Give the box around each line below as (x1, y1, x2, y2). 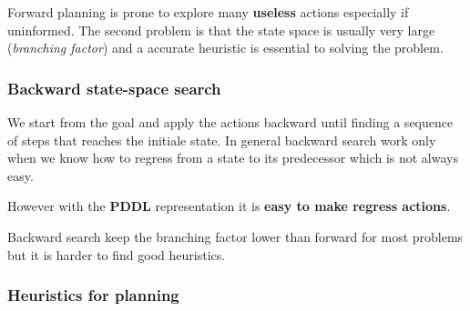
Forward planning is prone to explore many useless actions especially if (7, 3, 409, 21)
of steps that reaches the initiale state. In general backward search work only (7, 130, 436, 149)
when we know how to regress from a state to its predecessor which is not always (7, 148, 458, 167)
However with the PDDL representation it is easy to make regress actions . (7, 196, 451, 216)
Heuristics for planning (7, 284, 179, 306)
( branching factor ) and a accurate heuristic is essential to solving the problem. (7, 38, 444, 57)
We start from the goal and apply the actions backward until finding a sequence (7, 113, 454, 131)
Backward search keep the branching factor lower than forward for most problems (7, 226, 464, 246)
